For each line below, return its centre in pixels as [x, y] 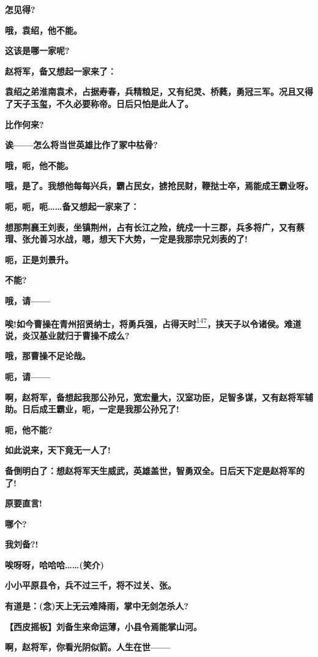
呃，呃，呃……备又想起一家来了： [72, 206]
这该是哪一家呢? [37, 50]
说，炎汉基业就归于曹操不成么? [67, 335]
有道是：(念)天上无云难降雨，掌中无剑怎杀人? [97, 606]
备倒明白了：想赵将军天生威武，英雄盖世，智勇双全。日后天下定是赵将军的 [155, 470]
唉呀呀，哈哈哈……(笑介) [54, 564]
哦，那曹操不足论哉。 [48, 356]
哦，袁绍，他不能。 [43, 30]
